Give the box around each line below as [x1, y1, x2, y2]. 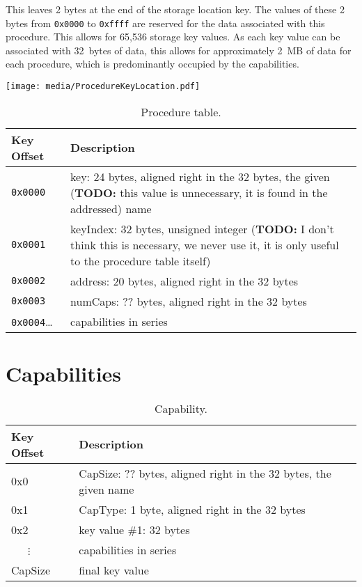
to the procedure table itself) [70, 252, 211, 269]
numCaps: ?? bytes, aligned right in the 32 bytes [70, 292, 307, 309]
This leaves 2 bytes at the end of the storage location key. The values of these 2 [6, 2, 345, 16]
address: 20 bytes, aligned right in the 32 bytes [70, 272, 299, 289]
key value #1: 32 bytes [79, 521, 190, 538]
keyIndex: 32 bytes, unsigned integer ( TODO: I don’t [70, 220, 334, 237]
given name [79, 480, 134, 497]
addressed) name [70, 200, 152, 217]
